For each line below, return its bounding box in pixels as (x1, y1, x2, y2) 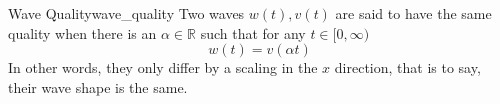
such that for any (200, 22, 306, 43)
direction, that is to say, (334, 57, 481, 78)
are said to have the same (335, 3, 492, 23)
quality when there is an (8, 22, 157, 43)
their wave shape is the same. (8, 76, 188, 97)
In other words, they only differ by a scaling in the (8, 57, 318, 78)
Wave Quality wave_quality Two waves (8, 3, 245, 23)
